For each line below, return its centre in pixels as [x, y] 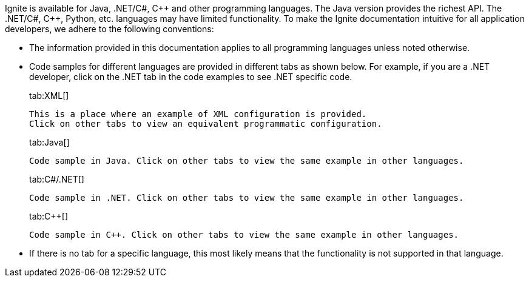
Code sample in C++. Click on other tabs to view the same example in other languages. [244, 235]
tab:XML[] [49, 96]
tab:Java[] [49, 142]
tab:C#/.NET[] [57, 179]
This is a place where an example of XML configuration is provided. [198, 114]
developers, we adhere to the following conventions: [110, 29]
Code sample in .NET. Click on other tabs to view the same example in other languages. [247, 198]
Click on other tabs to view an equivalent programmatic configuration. [206, 124]
